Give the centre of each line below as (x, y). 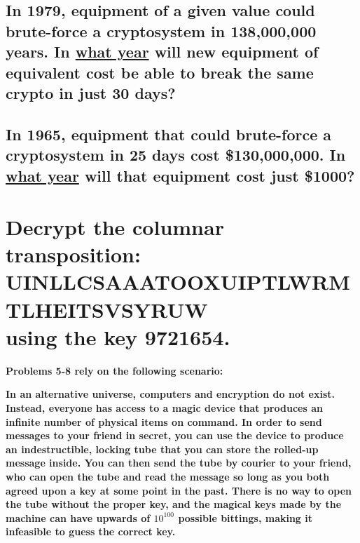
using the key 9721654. (118, 336)
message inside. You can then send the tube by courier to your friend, (179, 463)
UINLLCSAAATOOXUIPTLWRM (178, 282)
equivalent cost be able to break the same (160, 72)
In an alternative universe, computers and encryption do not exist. (170, 394)
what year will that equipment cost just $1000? (180, 175)
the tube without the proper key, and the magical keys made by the (174, 504)
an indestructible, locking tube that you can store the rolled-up (162, 449)
